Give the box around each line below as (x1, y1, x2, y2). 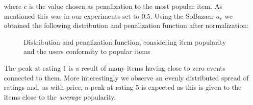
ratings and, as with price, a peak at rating (4, 82, 133, 92)
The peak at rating (4, 62, 61, 73)
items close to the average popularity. (4, 91, 116, 102)
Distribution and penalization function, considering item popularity (24, 36, 226, 47)
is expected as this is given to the (141, 82, 242, 92)
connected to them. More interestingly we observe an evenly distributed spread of (4, 72, 249, 82)
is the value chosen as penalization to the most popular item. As (29, 1, 223, 11)
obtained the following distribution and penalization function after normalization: (4, 20, 249, 30)
